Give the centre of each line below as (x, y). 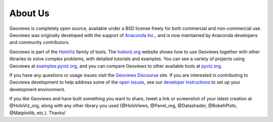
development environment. (37, 89)
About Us (30, 13)
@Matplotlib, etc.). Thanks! (37, 113)
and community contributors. (40, 43)
